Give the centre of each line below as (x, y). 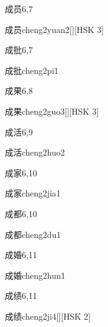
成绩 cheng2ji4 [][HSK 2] (48, 316)
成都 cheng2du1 (33, 234)
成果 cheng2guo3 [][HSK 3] (52, 111)
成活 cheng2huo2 (35, 152)
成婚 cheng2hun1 (35, 275)
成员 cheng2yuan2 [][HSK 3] (54, 29)
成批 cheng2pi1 (32, 70)
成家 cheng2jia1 (33, 193)
